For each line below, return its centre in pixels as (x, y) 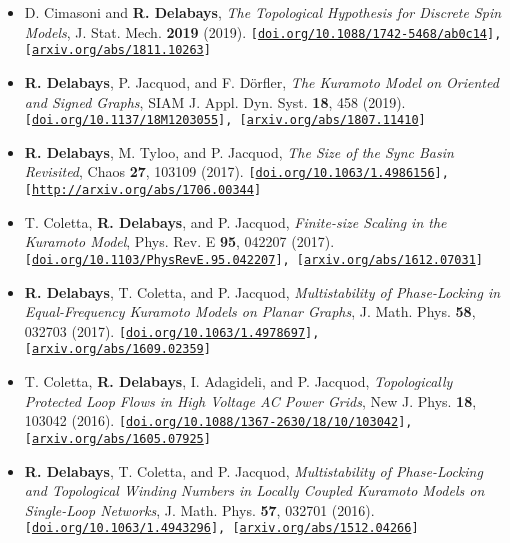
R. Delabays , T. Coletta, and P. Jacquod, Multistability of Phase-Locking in (262, 291)
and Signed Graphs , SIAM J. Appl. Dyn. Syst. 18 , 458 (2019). (215, 101)
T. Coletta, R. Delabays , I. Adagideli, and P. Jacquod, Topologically (238, 381)
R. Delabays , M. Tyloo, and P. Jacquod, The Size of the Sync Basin (239, 151)
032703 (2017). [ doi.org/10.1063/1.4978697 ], (172, 330)
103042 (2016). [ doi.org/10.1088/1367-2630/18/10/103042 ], (218, 420)
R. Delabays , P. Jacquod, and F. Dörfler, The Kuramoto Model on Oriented (261, 81)
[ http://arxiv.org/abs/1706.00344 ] (143, 190)
